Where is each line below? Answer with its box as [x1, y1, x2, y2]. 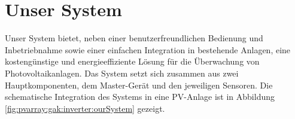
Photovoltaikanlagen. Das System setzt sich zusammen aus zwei [5, 66, 239, 79]
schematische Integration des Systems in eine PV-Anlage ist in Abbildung [5, 90, 275, 103]
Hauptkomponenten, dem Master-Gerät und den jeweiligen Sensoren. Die [5, 78, 273, 91]
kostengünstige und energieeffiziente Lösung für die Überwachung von [5, 55, 260, 68]
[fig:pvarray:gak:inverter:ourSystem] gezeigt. [5, 102, 165, 114]
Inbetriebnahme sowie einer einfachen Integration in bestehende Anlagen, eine [5, 43, 291, 56]
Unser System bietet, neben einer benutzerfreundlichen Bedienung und [5, 32, 263, 44]
